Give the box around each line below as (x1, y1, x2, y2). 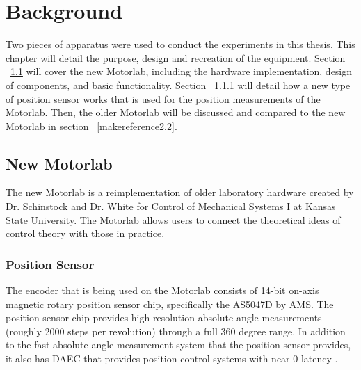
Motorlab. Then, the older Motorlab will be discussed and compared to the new (6, 105, 346, 120)
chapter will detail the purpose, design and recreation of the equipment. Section (6, 50, 346, 65)
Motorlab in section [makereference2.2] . (6, 118, 177, 133)
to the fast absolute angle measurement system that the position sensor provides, (6, 337, 351, 352)
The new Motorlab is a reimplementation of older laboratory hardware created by (6, 185, 354, 200)
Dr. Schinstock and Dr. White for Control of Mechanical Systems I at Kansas (6, 199, 336, 214)
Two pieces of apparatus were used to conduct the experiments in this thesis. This (6, 37, 355, 51)
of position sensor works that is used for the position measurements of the (6, 91, 321, 106)
